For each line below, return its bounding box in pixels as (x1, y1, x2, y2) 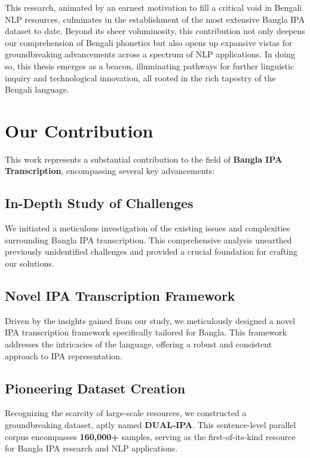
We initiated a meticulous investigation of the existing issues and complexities (5, 222, 290, 234)
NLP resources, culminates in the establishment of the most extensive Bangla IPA (5, 13, 305, 25)
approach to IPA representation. (5, 349, 122, 362)
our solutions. (5, 257, 54, 270)
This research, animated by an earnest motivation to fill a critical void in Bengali (5, 1, 302, 13)
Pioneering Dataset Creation (5, 378, 186, 397)
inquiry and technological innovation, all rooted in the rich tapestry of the (5, 71, 276, 84)
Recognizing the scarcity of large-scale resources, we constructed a (5, 407, 247, 419)
